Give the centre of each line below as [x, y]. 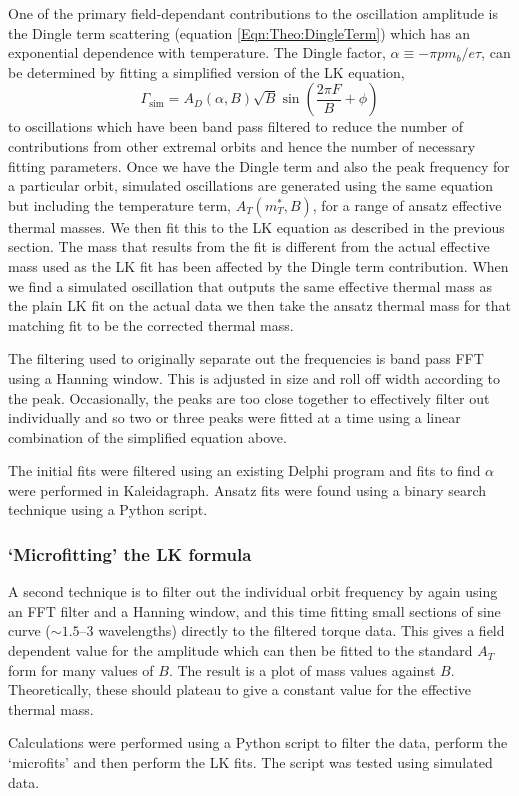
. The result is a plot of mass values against [302, 669]
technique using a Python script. [108, 509]
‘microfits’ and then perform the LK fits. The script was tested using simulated [250, 762]
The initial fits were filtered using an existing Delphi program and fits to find [244, 470]
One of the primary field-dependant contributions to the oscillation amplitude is [253, 13]
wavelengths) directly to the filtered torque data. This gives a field [301, 630]
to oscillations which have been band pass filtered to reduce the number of [236, 126]
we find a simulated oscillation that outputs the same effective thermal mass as [250, 285]
